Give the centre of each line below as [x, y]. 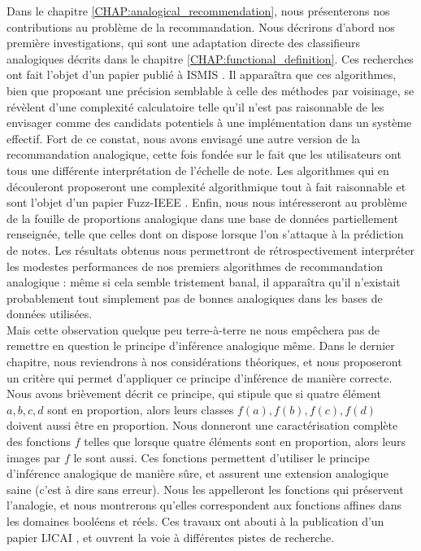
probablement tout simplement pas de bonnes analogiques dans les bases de [195, 297]
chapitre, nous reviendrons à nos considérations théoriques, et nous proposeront [204, 362]
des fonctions [39, 442]
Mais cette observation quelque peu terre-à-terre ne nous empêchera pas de [193, 329]
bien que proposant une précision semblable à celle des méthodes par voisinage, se [210, 90]
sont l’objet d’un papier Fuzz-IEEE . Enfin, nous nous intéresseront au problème [207, 202]
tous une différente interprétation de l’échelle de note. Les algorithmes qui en [198, 170]
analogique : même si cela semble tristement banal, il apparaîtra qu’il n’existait [204, 282]
